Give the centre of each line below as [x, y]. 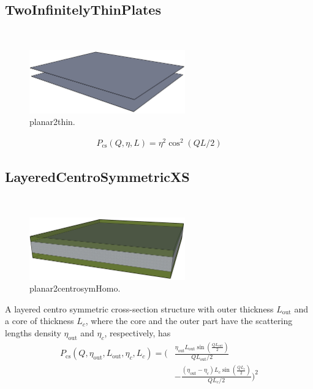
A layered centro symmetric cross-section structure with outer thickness [139, 308]
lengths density [33, 332]
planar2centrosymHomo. [75, 288]
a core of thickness [40, 321]
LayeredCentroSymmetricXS [97, 177]
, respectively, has [138, 332]
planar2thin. [52, 122]
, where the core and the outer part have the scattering [189, 321]
